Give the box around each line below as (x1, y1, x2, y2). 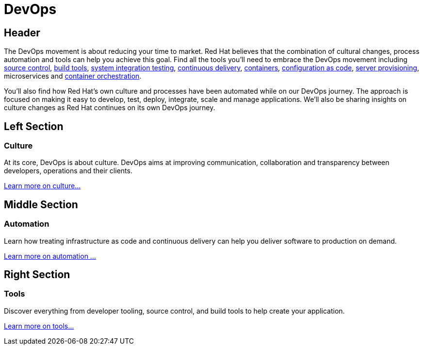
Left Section (4, 120, 64, 133)
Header (4, 26, 40, 39)
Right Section (4, 268, 70, 281)
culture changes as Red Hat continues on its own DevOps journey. (4, 103, 215, 112)
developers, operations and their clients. (4, 166, 132, 175)
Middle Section (4, 198, 78, 211)
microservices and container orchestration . (4, 72, 142, 81)
